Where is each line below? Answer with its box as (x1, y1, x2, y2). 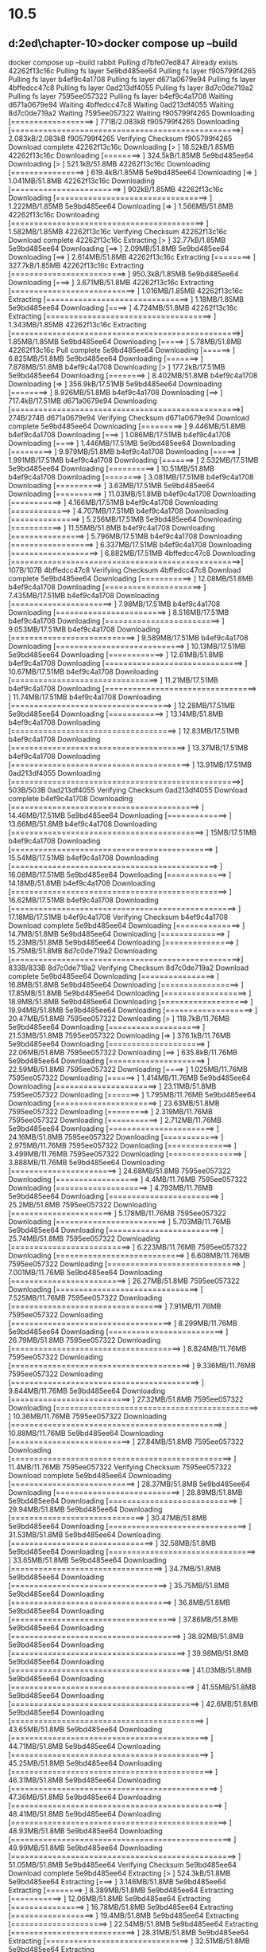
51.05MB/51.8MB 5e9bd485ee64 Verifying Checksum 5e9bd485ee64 (8, 1860, 237, 1869)
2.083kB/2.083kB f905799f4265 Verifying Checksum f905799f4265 (8, 134, 233, 143)
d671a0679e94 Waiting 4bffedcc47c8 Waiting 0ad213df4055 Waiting (8, 100, 234, 109)
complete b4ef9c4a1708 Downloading (8, 794, 133, 803)
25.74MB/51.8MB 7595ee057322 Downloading (8, 1234, 160, 1243)
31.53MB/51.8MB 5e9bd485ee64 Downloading (8, 1530, 161, 1539)
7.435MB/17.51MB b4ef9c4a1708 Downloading (8, 591, 160, 600)
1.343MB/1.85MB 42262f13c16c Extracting (8, 320, 147, 329)
